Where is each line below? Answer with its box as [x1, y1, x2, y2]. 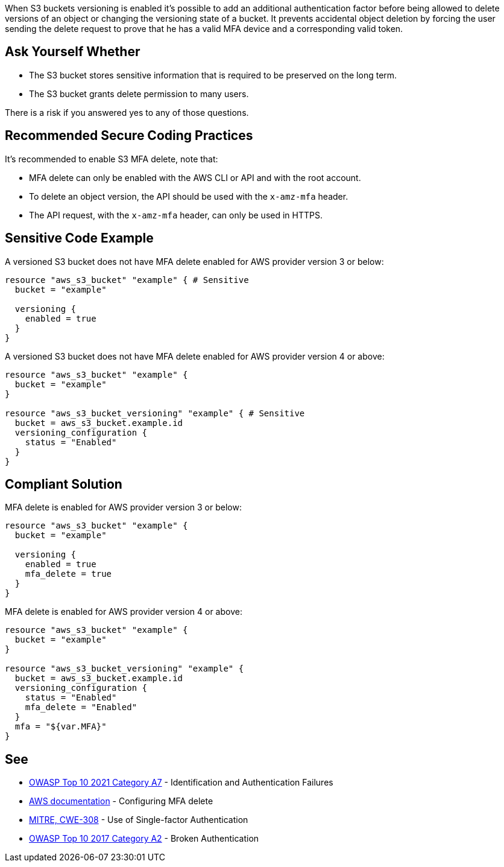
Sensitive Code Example [5, 230, 154, 246]
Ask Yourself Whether [5, 44, 140, 60]
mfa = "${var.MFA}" [14, 722, 107, 732]
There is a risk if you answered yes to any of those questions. [5, 107, 249, 118]
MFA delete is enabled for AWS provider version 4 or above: [5, 606, 242, 617]
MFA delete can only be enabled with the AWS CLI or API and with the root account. [29, 172, 361, 183]
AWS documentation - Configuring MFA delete [29, 796, 213, 807]
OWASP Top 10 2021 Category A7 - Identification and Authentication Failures [29, 777, 333, 788]
